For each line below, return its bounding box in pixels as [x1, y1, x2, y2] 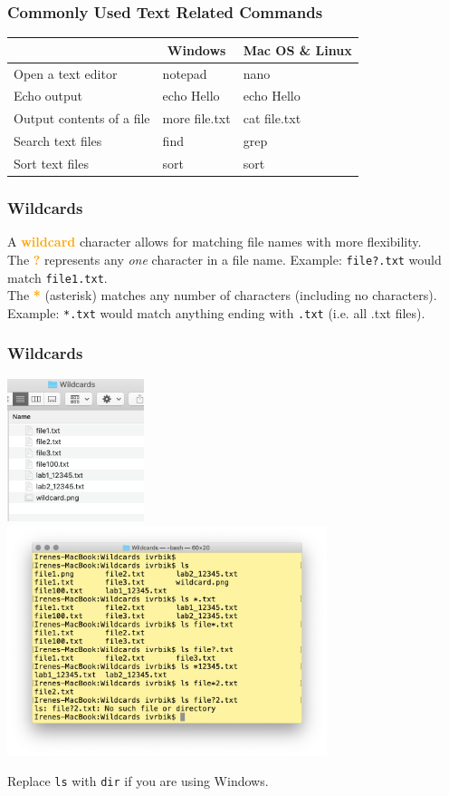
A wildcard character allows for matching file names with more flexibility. [7, 232, 422, 251]
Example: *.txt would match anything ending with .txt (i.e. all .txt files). [7, 303, 425, 322]
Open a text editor [14, 63, 118, 83]
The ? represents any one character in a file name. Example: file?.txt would [7, 249, 442, 268]
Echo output [14, 86, 83, 105]
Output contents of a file [14, 109, 150, 128]
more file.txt [162, 109, 231, 128]
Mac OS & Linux [243, 40, 352, 59]
